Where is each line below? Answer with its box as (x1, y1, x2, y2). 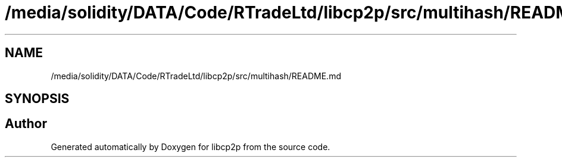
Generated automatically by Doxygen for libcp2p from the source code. (51, 141, 330, 152)
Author (5, 116, 47, 132)
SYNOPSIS (5, 91, 70, 107)
